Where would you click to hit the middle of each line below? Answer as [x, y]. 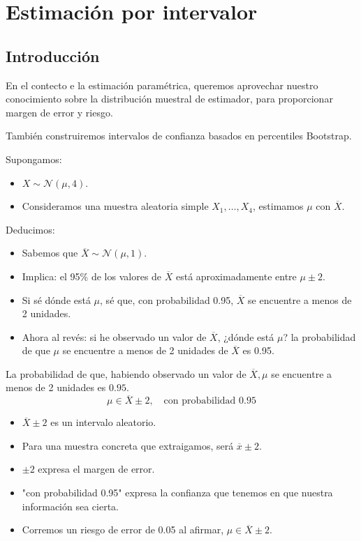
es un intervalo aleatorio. [103, 422]
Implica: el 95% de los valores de [92, 276]
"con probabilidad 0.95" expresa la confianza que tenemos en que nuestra [177, 493]
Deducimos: [30, 229]
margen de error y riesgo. [59, 112]
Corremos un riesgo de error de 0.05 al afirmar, [123, 529]
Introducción [53, 55]
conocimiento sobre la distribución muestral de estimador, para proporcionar [169, 99]
